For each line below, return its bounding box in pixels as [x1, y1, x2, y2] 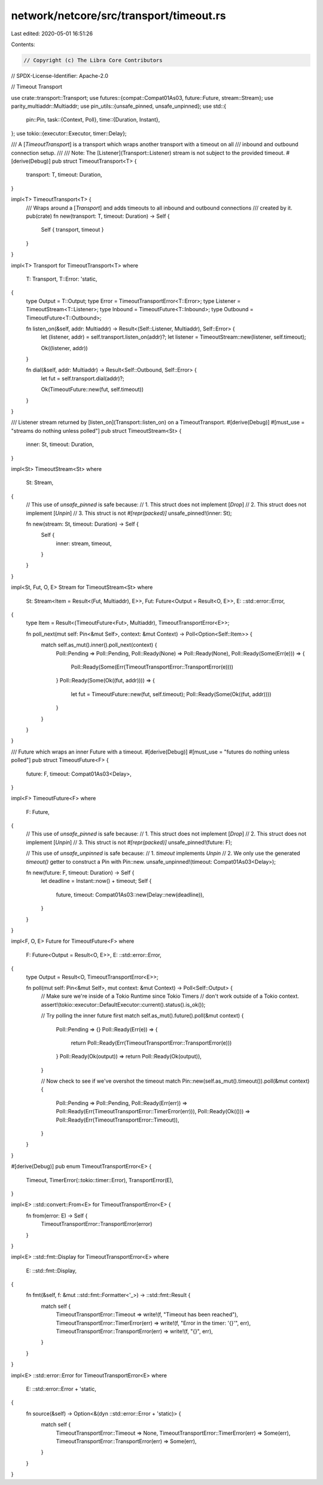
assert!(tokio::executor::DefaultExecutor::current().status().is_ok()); [41, 1001, 206, 1008]
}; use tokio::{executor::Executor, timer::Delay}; [11, 129, 127, 137]
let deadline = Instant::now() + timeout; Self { [41, 877, 152, 885]
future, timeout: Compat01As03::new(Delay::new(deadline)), [56, 891, 205, 898]
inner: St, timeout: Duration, [26, 441, 94, 448]
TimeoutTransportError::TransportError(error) [41, 1220, 153, 1228]
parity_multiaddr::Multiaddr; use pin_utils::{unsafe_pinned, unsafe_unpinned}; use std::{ [11, 102, 227, 110]
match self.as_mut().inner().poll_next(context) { [41, 641, 157, 649]
